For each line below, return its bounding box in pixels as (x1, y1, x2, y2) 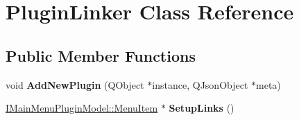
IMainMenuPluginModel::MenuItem (6, 101, 158, 115)
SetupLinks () (169, 101, 234, 115)
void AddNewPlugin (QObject (6, 77, 144, 92)
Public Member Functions (6, 44, 196, 66)
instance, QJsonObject (152, 77, 248, 92)
